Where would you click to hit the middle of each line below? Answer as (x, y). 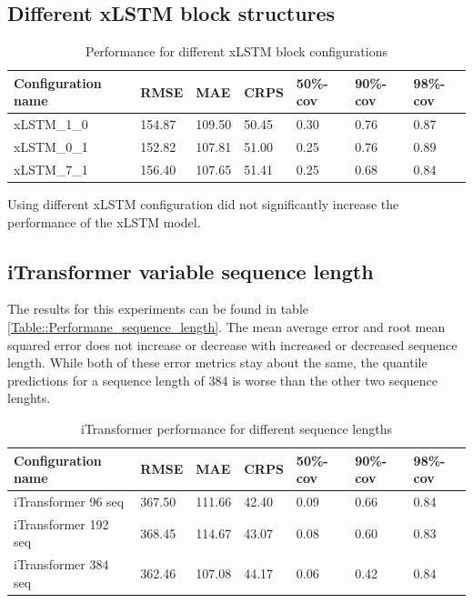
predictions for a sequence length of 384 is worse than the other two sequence (222, 380)
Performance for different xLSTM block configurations (236, 51)
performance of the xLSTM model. (104, 221)
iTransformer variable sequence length (191, 271)
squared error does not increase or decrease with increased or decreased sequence (232, 344)
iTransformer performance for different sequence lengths (236, 428)
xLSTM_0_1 (51, 147)
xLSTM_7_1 (51, 169)
